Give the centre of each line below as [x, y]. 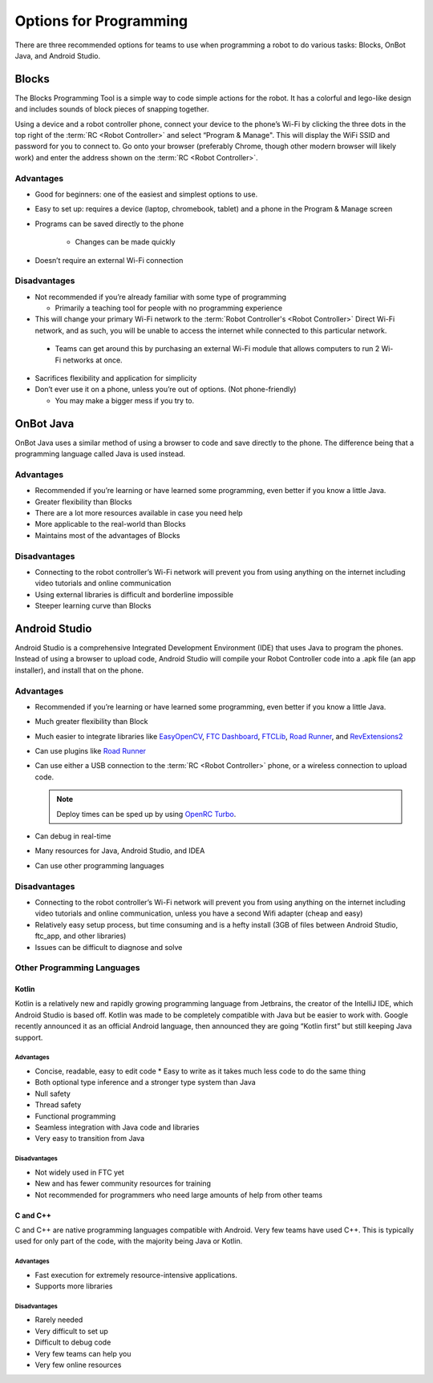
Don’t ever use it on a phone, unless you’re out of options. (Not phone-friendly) [166, 390]
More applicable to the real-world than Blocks [110, 524]
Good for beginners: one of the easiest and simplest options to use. [146, 194]
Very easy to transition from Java [89, 1138]
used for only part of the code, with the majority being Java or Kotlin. [129, 1241]
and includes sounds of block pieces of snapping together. [112, 109]
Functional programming [75, 1116]
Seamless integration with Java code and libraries [117, 1127]
